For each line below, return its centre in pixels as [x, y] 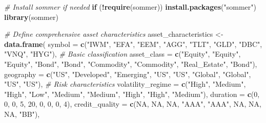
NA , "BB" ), [22, 114]
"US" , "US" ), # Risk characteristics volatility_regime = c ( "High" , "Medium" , [125, 84]
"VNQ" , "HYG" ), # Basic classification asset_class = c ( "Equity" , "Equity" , [122, 54]
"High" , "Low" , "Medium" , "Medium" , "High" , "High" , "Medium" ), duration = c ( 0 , [132, 94]
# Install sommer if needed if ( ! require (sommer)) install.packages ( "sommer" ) [130, 7]
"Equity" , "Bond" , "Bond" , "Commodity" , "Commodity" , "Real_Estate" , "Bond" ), [131, 64]
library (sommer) [31, 17]
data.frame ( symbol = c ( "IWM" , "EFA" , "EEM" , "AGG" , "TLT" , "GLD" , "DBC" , [133, 44]
